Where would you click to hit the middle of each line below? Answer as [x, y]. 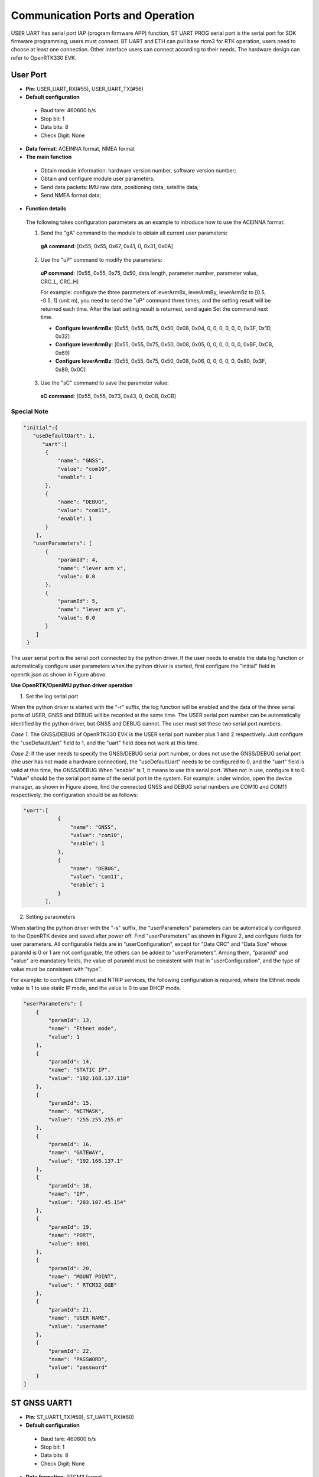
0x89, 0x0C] [71, 369]
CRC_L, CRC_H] [60, 281]
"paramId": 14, [70, 1061]
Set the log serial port [52, 696]
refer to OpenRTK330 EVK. [44, 58]
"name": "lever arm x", [92, 568]
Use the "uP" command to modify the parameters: [101, 259]
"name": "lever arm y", [92, 609]
